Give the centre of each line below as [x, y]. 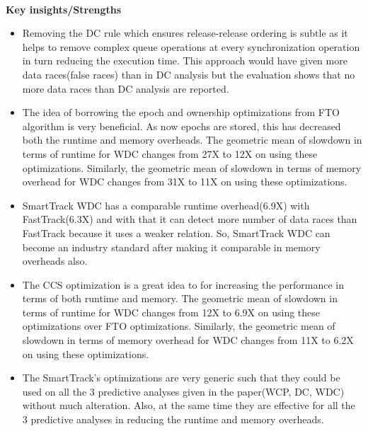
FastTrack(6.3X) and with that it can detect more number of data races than [190, 219]
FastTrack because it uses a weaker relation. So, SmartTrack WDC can [176, 232]
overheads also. [55, 261]
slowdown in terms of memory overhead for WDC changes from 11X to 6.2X [188, 340]
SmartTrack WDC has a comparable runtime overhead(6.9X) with [166, 205]
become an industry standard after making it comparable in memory [171, 247]
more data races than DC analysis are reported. [126, 88]
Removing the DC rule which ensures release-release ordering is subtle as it [185, 33]
